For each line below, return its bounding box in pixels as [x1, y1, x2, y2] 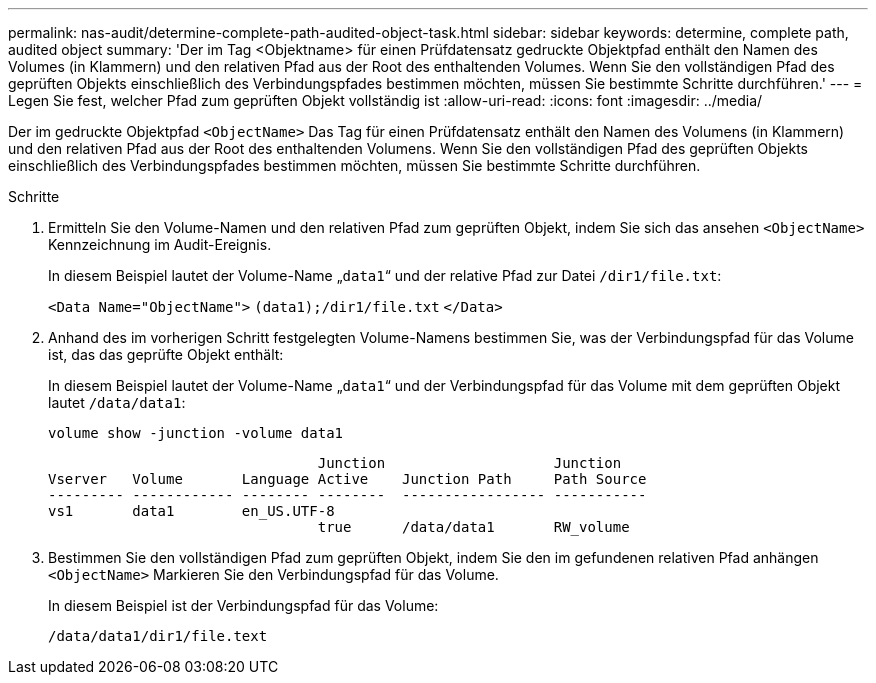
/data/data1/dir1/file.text [48, 628, 268, 644]
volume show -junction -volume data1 [48, 425, 344, 441]
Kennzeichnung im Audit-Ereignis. [48, 236, 272, 253]
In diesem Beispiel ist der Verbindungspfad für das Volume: [48, 597, 439, 614]
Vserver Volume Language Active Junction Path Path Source [48, 471, 647, 487]
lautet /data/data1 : [48, 394, 186, 411]
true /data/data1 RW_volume [317, 519, 630, 535]
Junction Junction [317, 455, 622, 471]
